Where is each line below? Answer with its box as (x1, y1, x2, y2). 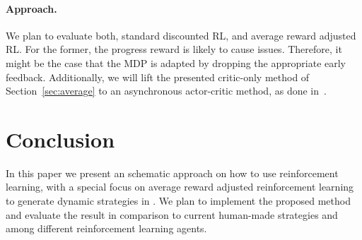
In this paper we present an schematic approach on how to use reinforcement (6, 165, 339, 180)
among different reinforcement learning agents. (6, 221, 207, 236)
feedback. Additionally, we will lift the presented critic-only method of (6, 69, 310, 84)
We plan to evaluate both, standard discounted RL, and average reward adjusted (6, 28, 356, 42)
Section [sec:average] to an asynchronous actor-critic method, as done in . (6, 83, 327, 98)
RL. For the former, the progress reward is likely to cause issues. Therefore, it (6, 42, 342, 56)
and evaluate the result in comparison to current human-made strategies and (6, 207, 338, 222)
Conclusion (6, 124, 115, 153)
